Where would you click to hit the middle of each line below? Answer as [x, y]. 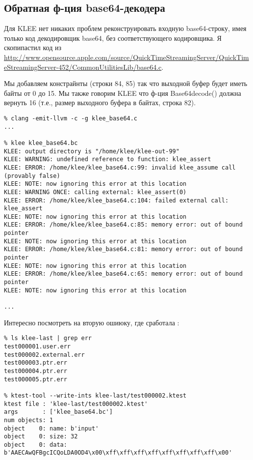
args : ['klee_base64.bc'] [58, 412]
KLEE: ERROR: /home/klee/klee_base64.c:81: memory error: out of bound [123, 249]
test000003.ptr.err [36, 363]
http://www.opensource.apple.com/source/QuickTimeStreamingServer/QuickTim [126, 57]
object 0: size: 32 [41, 437]
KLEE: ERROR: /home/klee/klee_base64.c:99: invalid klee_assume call [120, 167]
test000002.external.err [44, 355]
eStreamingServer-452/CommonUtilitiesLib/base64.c [83, 67]
